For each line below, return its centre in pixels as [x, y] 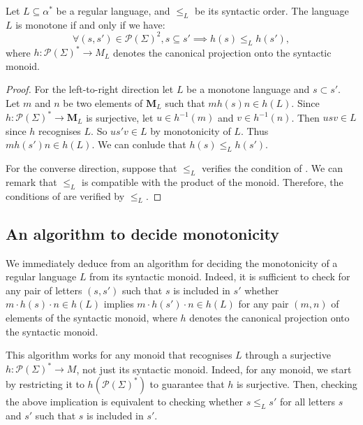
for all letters [308, 401]
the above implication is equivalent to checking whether [124, 401]
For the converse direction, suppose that [91, 168]
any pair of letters [44, 290]
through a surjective [288, 355]
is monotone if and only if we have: [90, 24]
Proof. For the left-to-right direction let [90, 89]
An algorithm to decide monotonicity [143, 233]
